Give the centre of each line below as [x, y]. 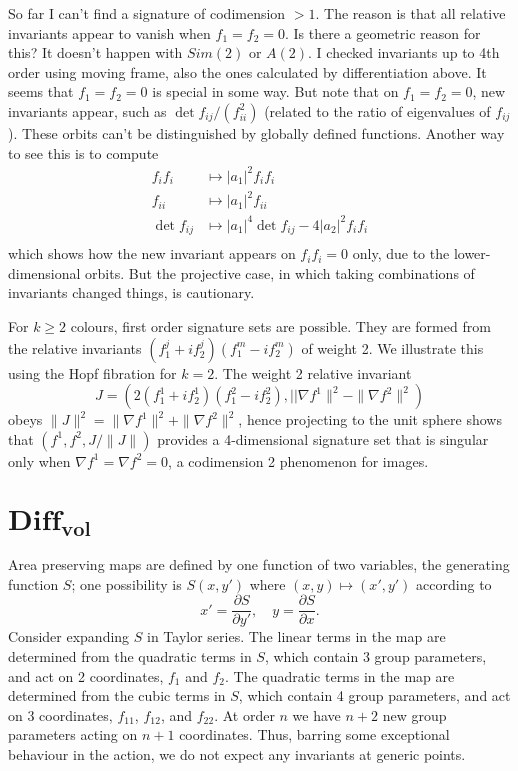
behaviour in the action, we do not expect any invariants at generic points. [237, 754]
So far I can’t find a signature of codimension [147, 13]
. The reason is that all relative [410, 13]
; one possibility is [126, 583]
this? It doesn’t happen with [95, 52]
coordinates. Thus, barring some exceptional [314, 734]
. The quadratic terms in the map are [339, 675]
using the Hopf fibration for [92, 372]
